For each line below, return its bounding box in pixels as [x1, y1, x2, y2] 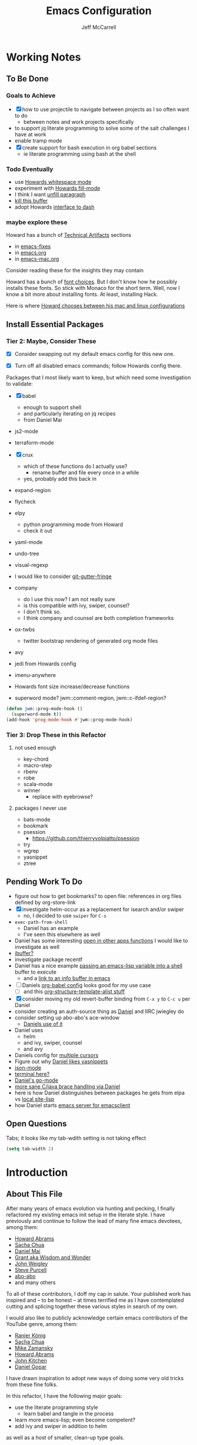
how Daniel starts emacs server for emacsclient [14, 1101, 131, 1109]
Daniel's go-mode [14, 1077, 59, 1084]
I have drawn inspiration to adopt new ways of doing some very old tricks [6, 1374, 184, 1381]
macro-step [23, 761, 52, 768]
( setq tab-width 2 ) [6, 1146, 54, 1152]
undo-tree [14, 550, 39, 557]
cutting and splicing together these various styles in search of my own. [6, 1302, 178, 1309]
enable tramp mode [14, 137, 63, 144]
